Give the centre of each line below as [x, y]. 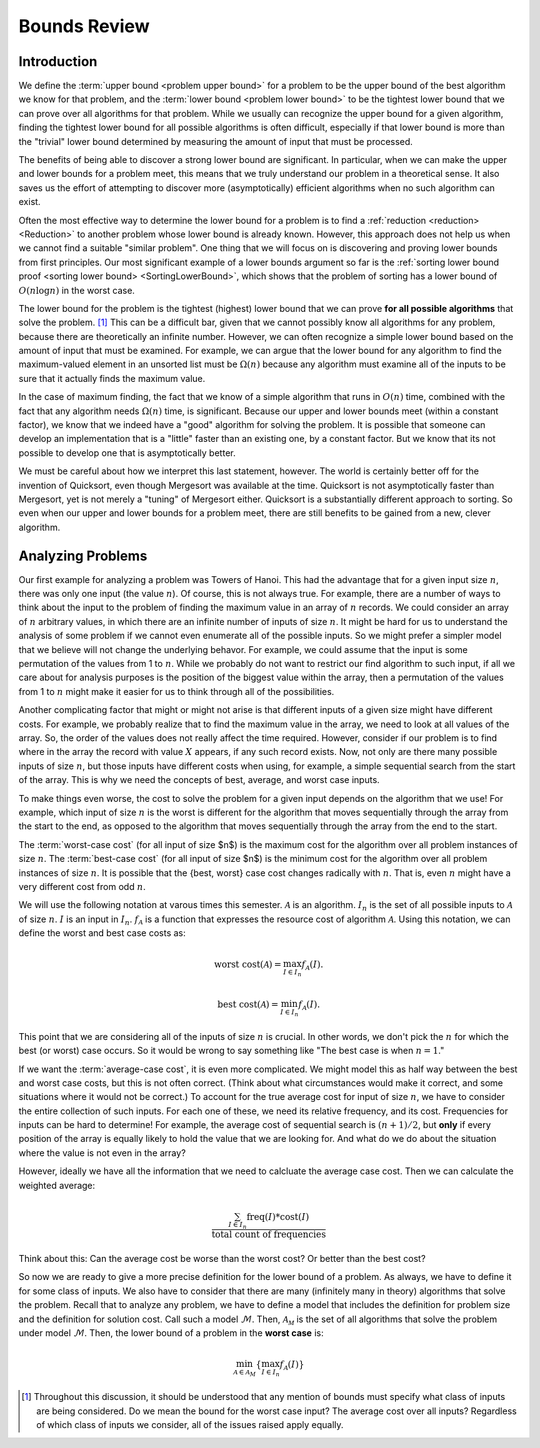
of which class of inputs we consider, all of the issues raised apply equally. [190, 1425]
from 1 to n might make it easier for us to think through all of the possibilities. [176, 691]
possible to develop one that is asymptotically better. [127, 452]
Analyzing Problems [83, 555]
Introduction [58, 61]
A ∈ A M [245, 1373]
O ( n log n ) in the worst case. [76, 290]
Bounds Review [84, 26]
